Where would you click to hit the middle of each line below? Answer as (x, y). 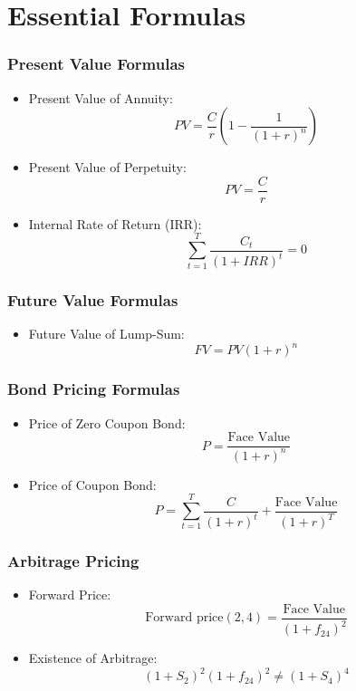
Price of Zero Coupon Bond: (107, 422)
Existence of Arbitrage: (93, 658)
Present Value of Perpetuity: (107, 167)
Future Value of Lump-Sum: (106, 334)
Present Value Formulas (96, 64)
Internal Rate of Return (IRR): (115, 223)
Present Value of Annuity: (101, 97)
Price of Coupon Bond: (92, 484)
